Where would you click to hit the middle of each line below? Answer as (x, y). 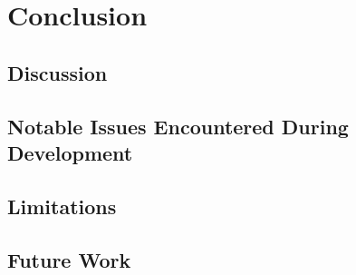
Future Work (69, 259)
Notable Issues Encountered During (178, 126)
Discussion (58, 72)
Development (70, 152)
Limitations (62, 206)
